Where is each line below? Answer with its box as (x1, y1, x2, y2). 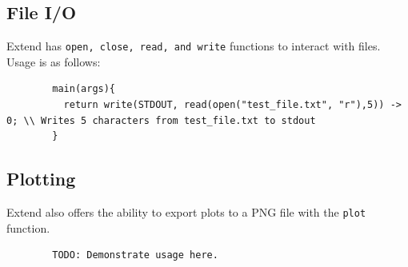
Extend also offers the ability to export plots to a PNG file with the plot (6, 204, 366, 221)
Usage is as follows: (6, 53, 101, 70)
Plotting (6, 166, 76, 191)
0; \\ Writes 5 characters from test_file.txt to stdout (6, 114, 316, 126)
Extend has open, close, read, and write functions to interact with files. (6, 38, 381, 54)
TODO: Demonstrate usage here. (52, 249, 218, 261)
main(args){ (52, 83, 116, 95)
